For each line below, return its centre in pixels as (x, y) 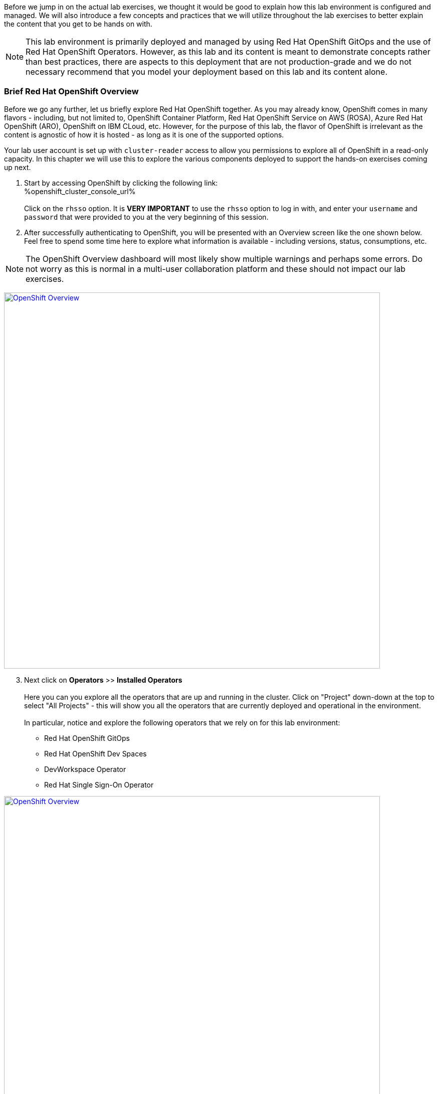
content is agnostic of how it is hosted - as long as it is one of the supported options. (144, 134)
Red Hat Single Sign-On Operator (99, 785)
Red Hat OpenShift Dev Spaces (95, 753)
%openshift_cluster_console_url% (80, 191)
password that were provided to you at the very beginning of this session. (146, 217)
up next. (18, 167)
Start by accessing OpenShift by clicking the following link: (121, 183)
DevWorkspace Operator (85, 769)
